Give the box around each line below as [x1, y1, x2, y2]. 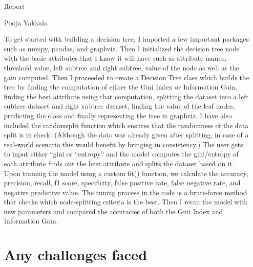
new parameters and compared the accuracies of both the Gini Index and [4, 206, 223, 216]
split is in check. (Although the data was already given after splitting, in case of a [4, 130, 249, 140]
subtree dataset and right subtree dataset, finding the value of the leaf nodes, [4, 101, 235, 111]
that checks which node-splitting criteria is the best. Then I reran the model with [4, 197, 248, 207]
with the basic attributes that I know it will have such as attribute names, [4, 53, 227, 63]
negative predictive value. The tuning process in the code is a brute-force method [4, 187, 247, 197]
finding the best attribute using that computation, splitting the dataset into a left [4, 91, 249, 101]
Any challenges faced [4, 245, 148, 265]
